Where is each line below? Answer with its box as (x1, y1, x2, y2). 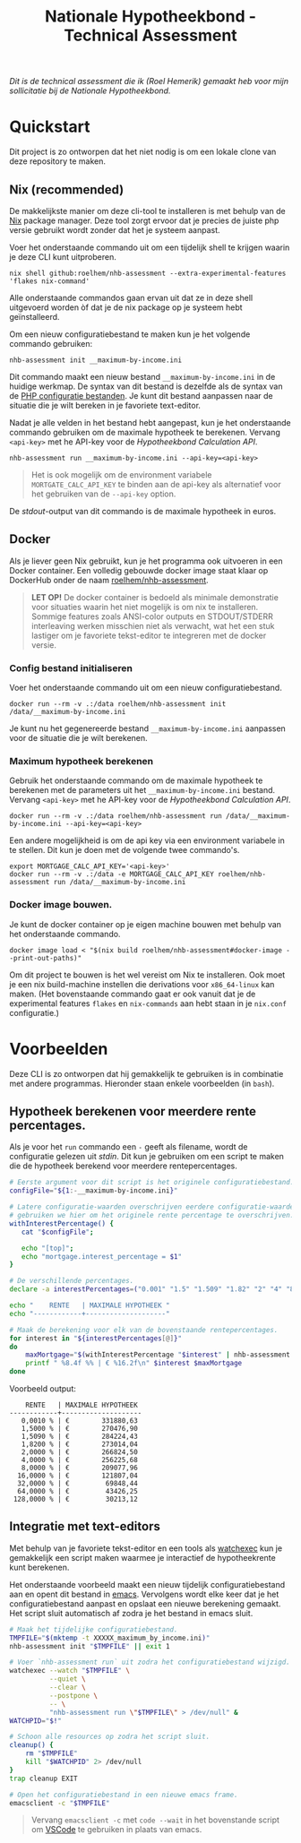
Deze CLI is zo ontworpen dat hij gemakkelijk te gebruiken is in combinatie (9, 1068, 284, 1079)
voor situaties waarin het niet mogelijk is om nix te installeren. (30, 601, 259, 612)
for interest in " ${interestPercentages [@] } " (9, 1333, 182, 1343)
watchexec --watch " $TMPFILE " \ (9, 1666, 130, 1675)
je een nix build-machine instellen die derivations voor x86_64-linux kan (9, 978, 275, 989)
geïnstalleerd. (9, 311, 60, 322)
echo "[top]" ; (21, 1244, 74, 1253)
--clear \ (48, 1683, 87, 1692)
